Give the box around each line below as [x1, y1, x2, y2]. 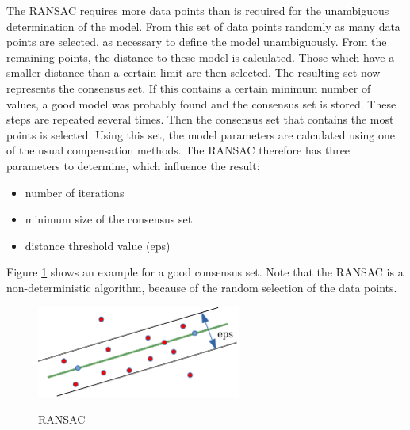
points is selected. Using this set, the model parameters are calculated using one [6, 126, 395, 143]
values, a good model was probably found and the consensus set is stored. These [6, 95, 397, 112]
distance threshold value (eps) [25, 237, 171, 253]
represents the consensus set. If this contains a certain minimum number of [6, 79, 371, 96]
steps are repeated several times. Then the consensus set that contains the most [6, 111, 394, 127]
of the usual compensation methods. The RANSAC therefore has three [6, 142, 351, 158]
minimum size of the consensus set [25, 211, 193, 227]
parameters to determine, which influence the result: [6, 157, 260, 173]
